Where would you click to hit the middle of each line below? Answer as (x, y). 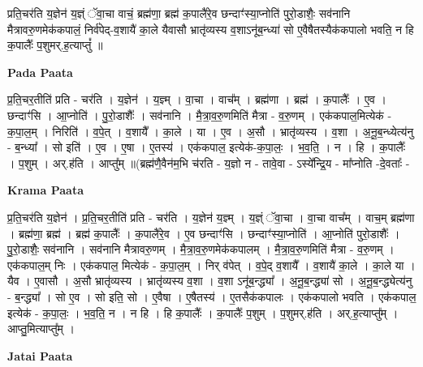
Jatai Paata (40, 355)
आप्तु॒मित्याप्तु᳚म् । (41, 329)
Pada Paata (40, 72)
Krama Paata (45, 190)
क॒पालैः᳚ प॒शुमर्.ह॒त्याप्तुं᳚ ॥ (55, 45)
